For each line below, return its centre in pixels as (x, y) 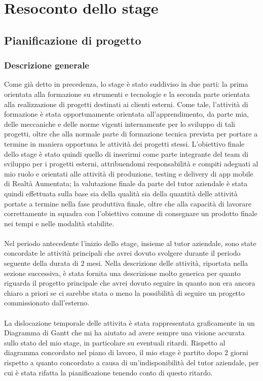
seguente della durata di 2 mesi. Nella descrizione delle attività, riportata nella (126, 263)
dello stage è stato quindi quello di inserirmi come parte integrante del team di (126, 153)
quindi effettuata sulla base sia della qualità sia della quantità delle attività (121, 193)
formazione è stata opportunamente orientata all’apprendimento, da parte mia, (126, 114)
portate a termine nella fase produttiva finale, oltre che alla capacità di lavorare (128, 203)
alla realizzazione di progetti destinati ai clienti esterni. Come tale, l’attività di (126, 104)
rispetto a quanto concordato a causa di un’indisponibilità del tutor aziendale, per (131, 362)
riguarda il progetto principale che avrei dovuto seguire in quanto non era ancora (130, 283)
